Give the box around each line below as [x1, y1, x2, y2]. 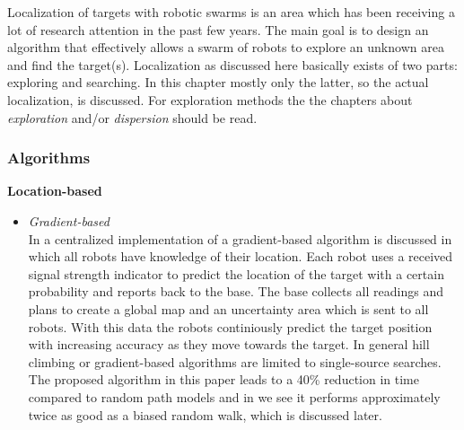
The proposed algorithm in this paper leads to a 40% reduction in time [28, 370, 419, 389]
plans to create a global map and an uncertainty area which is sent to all [28, 299, 429, 318]
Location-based [7, 181, 102, 200]
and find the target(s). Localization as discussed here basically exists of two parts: [7, 55, 458, 74]
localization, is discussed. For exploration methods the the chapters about [7, 90, 413, 109]
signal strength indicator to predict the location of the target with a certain [28, 264, 444, 283]
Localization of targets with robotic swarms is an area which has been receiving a [7, 3, 455, 21]
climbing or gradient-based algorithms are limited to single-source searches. [28, 352, 442, 371]
